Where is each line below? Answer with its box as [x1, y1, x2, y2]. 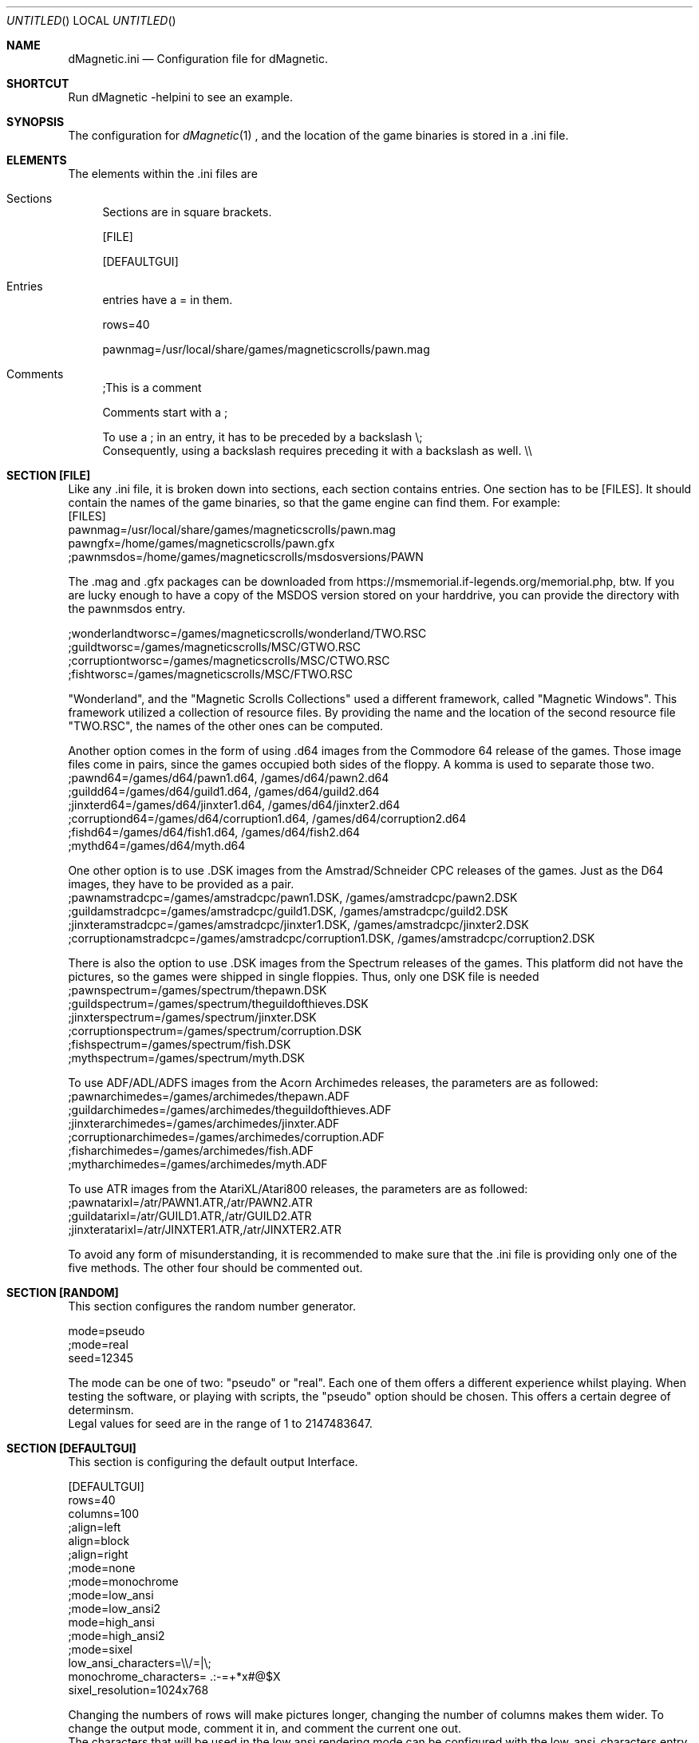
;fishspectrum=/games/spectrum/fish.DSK [68, 1037, 291, 1051]
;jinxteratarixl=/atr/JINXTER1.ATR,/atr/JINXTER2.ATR [68, 1223, 342, 1236]
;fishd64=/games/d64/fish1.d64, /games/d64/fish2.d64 [68, 825, 361, 839]
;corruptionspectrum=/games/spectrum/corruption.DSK [68, 1024, 362, 1037]
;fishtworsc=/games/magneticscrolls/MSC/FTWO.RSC [68, 667, 353, 681]
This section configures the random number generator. [68, 1299, 357, 1313]
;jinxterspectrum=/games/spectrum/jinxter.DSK [68, 1010, 317, 1024]
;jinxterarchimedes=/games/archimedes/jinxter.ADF [68, 1117, 340, 1130]
